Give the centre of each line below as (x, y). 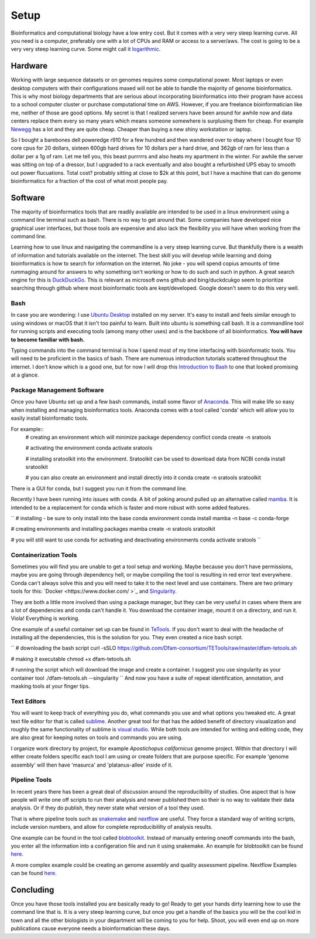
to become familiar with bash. (48, 340)
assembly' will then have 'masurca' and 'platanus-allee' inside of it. (92, 765)
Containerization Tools (44, 555)
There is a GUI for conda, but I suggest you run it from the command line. (99, 488)
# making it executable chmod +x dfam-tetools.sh (71, 659)
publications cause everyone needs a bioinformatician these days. (91, 928)
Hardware (29, 66)
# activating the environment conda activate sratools (89, 448)
